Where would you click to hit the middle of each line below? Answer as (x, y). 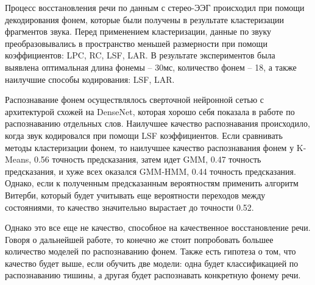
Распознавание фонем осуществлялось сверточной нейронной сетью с (135, 100)
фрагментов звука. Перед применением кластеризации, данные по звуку (138, 31)
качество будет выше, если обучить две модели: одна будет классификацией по (152, 263)
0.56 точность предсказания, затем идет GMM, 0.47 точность (147, 159)
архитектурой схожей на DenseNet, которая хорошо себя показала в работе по (150, 111)
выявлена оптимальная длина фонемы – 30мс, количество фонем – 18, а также (151, 67)
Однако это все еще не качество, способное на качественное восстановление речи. (158, 227)
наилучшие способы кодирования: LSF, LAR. (90, 79)
